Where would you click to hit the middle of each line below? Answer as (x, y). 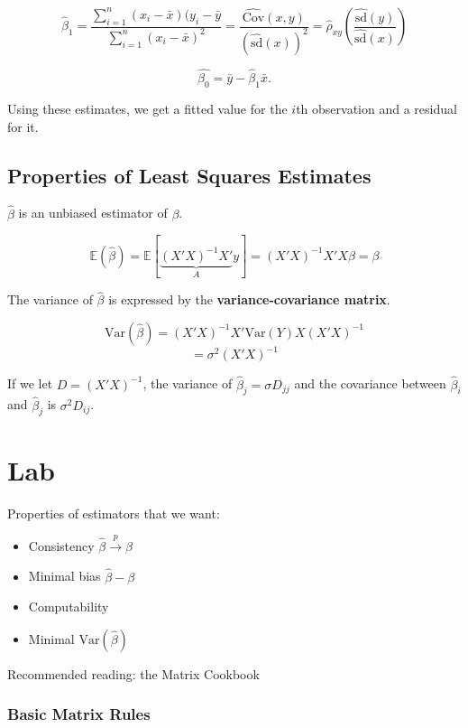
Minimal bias (64, 576)
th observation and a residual (376, 108)
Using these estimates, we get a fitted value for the (147, 108)
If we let (30, 383)
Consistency (61, 545)
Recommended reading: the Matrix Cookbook (133, 673)
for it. (23, 126)
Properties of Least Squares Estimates (189, 175)
